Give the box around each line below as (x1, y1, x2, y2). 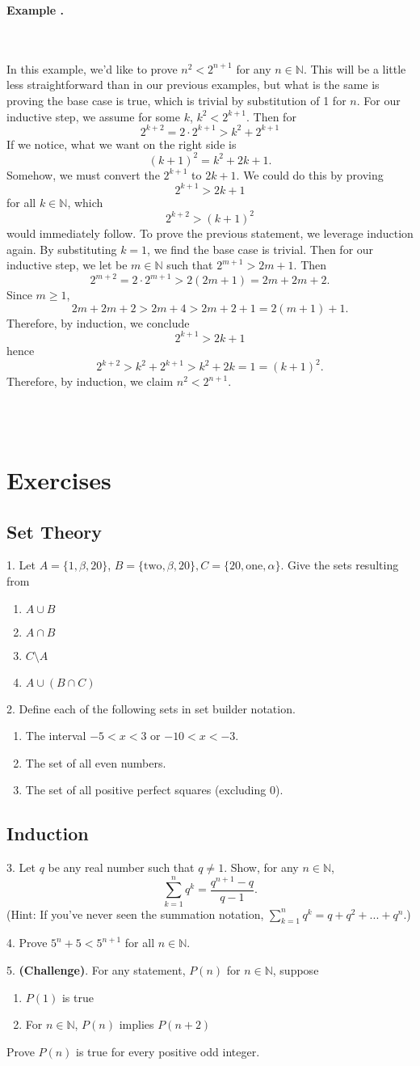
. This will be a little (303, 60, 406, 77)
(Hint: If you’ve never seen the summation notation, (6, 905, 264, 922)
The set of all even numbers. (25, 754, 166, 771)
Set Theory (6, 518, 102, 544)
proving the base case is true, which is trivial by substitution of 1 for (6, 91, 346, 108)
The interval (25, 727, 86, 744)
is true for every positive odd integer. (76, 1043, 260, 1060)
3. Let (6, 859, 36, 876)
